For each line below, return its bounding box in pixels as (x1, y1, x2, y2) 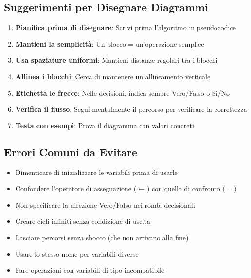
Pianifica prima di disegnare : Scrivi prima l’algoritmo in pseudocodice (15, 22, 236, 33)
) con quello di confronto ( (146, 183, 225, 193)
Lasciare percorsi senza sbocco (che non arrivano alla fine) (15, 232, 189, 242)
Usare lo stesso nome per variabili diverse (15, 248, 139, 259)
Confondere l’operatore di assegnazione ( (15, 183, 137, 193)
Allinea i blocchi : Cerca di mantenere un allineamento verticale (15, 71, 211, 81)
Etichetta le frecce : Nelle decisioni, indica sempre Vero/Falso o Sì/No (15, 87, 230, 98)
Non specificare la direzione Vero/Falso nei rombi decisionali (15, 199, 195, 209)
